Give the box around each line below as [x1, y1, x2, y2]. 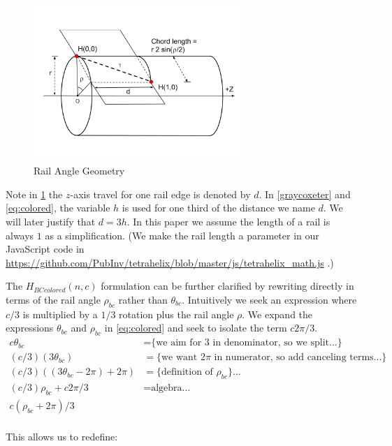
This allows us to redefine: [6, 429, 118, 443]
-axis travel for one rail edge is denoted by [70, 186, 251, 201]
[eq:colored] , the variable [6, 200, 110, 215]
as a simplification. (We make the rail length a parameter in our [45, 228, 319, 242]
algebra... [151, 383, 191, 394]
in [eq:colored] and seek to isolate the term [104, 320, 287, 335]
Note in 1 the [6, 186, 63, 201]
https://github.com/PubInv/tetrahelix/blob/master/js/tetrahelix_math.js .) [6, 255, 334, 269]
